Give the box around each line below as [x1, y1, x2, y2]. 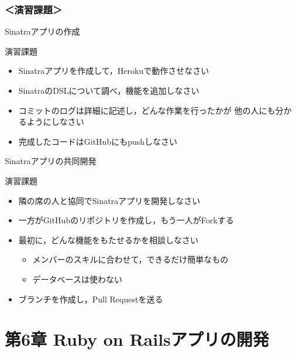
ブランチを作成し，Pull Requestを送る [18, 292, 163, 305]
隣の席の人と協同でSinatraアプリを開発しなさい [18, 194, 201, 206]
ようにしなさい [26, 115, 84, 128]
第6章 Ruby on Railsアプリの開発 [5, 327, 269, 351]
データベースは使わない [32, 273, 122, 285]
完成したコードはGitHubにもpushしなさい [18, 135, 178, 147]
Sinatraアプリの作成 [5, 25, 80, 38]
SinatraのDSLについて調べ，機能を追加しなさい [18, 84, 199, 96]
